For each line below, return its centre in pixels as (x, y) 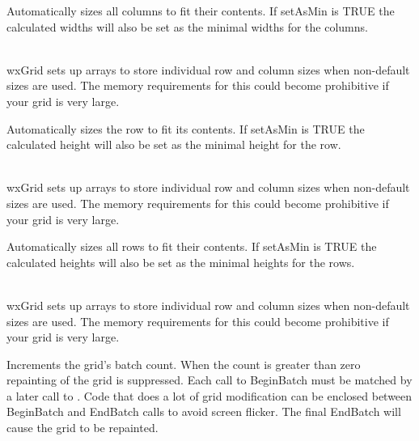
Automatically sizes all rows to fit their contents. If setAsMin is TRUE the (192, 246)
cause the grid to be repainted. (83, 428)
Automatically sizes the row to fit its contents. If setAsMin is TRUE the (186, 128)
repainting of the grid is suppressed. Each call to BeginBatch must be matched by (209, 380)
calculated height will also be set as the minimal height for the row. (174, 144)
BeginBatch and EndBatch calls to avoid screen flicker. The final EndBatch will (204, 411)
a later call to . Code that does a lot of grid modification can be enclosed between (209, 395)
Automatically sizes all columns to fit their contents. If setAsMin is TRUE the (201, 11)
